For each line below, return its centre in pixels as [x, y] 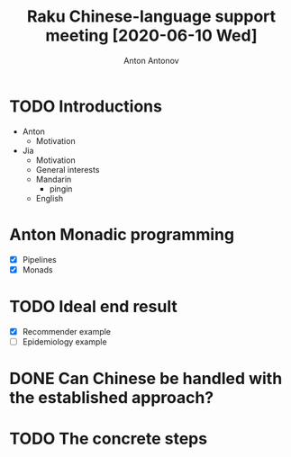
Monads [37, 269]
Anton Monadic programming [122, 234]
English [50, 198]
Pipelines [39, 259]
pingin [61, 188]
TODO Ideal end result [93, 306]
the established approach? [112, 398]
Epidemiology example [64, 341]
